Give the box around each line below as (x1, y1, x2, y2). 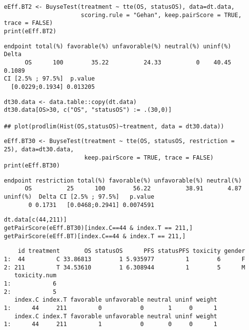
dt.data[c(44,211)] (4, 216, 67, 224)
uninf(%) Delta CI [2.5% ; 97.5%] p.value (4, 193, 154, 201)
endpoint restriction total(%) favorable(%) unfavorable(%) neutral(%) (4, 177, 242, 184)
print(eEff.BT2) (4, 27, 57, 35)
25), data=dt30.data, (4, 145, 74, 153)
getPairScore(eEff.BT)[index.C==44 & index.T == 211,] (4, 232, 186, 240)
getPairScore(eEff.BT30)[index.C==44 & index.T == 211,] (4, 225, 193, 232)
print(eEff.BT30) (4, 162, 60, 169)
